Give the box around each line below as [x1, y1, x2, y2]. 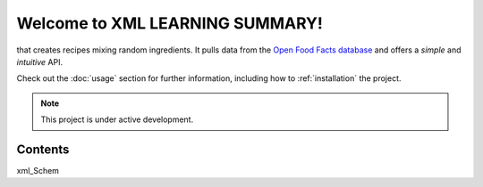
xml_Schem [16, 166, 60, 176]
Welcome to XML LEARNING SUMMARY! [16, 13, 324, 33]
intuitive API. [16, 56, 63, 67]
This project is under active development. [40, 114, 194, 125]
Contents [16, 142, 70, 157]
